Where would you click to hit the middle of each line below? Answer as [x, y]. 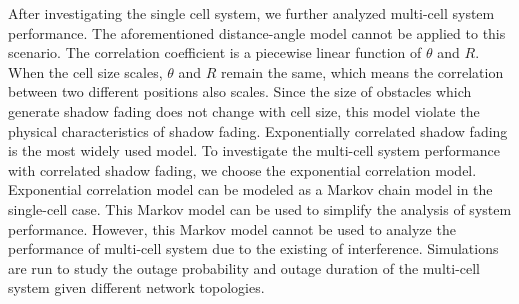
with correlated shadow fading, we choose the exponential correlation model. [242, 169]
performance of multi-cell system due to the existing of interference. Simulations [253, 248]
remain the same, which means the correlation [362, 71]
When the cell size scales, [85, 71]
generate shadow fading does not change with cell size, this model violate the [244, 110]
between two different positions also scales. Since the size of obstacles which [240, 91]
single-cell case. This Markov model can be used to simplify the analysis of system [260, 208]
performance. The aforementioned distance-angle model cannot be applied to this [257, 32]
